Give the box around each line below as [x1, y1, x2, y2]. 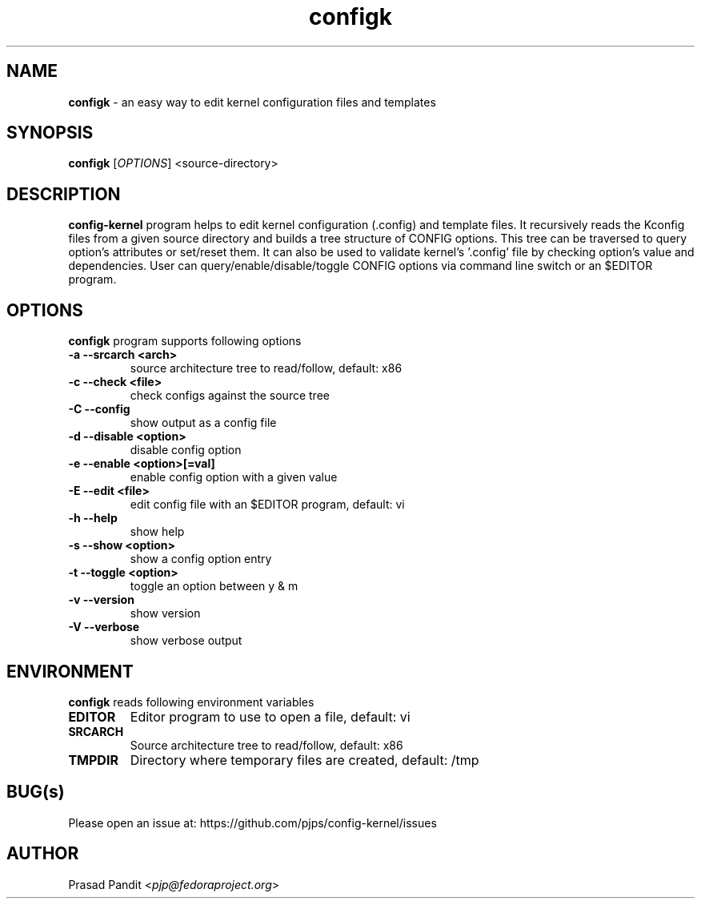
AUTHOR [6, 843, 79, 864]
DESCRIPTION [6, 183, 121, 204]
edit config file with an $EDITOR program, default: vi [130, 497, 405, 512]
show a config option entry [130, 552, 272, 566]
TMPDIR [68, 751, 118, 768]
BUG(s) [6, 782, 65, 802]
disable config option [130, 443, 242, 457]
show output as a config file [130, 416, 277, 430]
